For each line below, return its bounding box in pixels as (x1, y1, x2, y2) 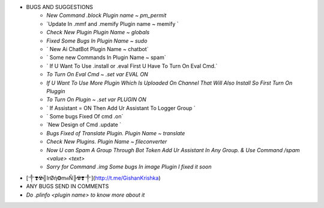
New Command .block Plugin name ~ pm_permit (46, 12, 167, 19)
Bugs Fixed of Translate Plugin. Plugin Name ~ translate (46, 129, 185, 136)
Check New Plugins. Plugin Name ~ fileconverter (46, 138, 167, 145)
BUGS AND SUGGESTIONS (26, 4, 93, 10)
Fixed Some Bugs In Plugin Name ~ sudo (46, 37, 148, 44)
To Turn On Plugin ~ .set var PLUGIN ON (46, 96, 146, 103)
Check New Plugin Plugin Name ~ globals (46, 29, 150, 36)
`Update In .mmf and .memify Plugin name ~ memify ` (46, 20, 179, 27)
